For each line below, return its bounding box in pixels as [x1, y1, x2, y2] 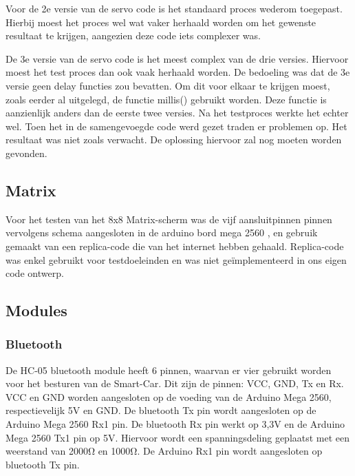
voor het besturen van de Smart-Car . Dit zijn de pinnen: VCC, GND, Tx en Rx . [6, 376, 344, 391]
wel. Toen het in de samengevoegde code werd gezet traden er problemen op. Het [6, 118, 347, 133]
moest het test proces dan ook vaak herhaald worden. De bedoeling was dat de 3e [6, 65, 350, 79]
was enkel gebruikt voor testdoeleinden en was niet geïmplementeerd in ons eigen [6, 252, 347, 267]
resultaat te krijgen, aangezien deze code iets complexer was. [6, 28, 261, 43]
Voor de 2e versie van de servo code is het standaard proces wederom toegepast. [6, 1, 343, 15]
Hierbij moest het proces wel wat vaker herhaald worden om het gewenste [6, 14, 316, 29]
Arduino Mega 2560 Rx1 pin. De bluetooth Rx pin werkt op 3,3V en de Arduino [6, 417, 345, 431]
